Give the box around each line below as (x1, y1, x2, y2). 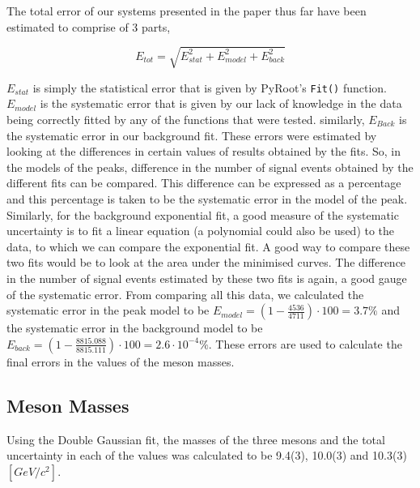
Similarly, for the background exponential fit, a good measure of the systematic (6, 206, 399, 223)
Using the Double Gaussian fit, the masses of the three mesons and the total (6, 430, 385, 447)
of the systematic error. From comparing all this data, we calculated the (6, 285, 364, 302)
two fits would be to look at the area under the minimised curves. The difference (6, 254, 406, 271)
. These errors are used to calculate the (208, 335, 402, 352)
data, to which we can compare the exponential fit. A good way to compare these (6, 238, 410, 255)
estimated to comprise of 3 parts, (6, 18, 171, 35)
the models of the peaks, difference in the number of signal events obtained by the (6, 158, 414, 175)
